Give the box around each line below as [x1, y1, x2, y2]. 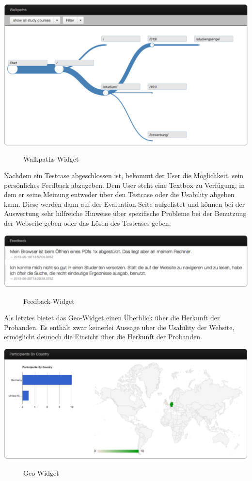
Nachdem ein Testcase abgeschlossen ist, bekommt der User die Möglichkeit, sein [4, 170, 244, 181]
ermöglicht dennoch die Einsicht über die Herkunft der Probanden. [4, 332, 203, 342]
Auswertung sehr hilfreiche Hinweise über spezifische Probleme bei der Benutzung [4, 208, 247, 218]
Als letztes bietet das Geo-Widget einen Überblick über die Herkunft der [4, 313, 220, 323]
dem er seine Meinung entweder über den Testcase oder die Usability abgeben [4, 189, 235, 199]
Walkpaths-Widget [23, 154, 79, 164]
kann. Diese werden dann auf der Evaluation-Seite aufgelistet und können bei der [4, 199, 245, 209]
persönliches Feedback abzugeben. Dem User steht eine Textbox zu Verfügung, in [4, 180, 245, 190]
